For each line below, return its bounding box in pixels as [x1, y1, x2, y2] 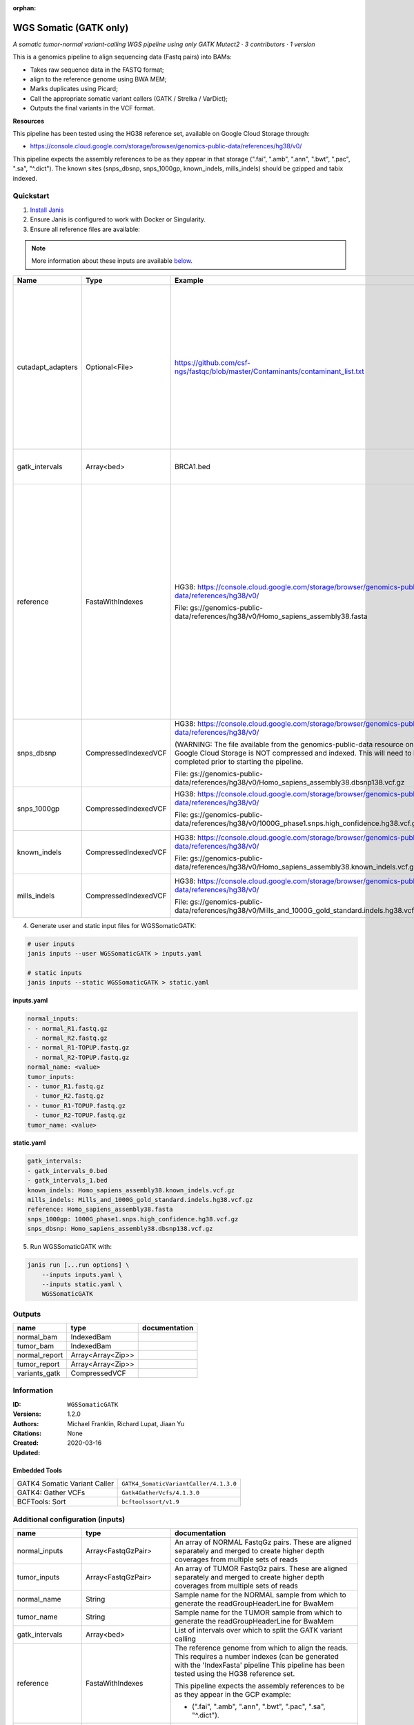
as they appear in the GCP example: [174, 1689, 291, 1699]
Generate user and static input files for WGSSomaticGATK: [30, 921, 197, 929]
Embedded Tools [12, 1466, 62, 1475]
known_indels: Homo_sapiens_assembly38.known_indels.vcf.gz [27, 1186, 235, 1194]
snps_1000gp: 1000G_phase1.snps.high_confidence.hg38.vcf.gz [27, 1215, 239, 1223]
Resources [12, 117, 45, 125]
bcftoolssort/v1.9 [121, 1498, 179, 1506]
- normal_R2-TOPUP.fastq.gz [34, 1053, 130, 1061]
